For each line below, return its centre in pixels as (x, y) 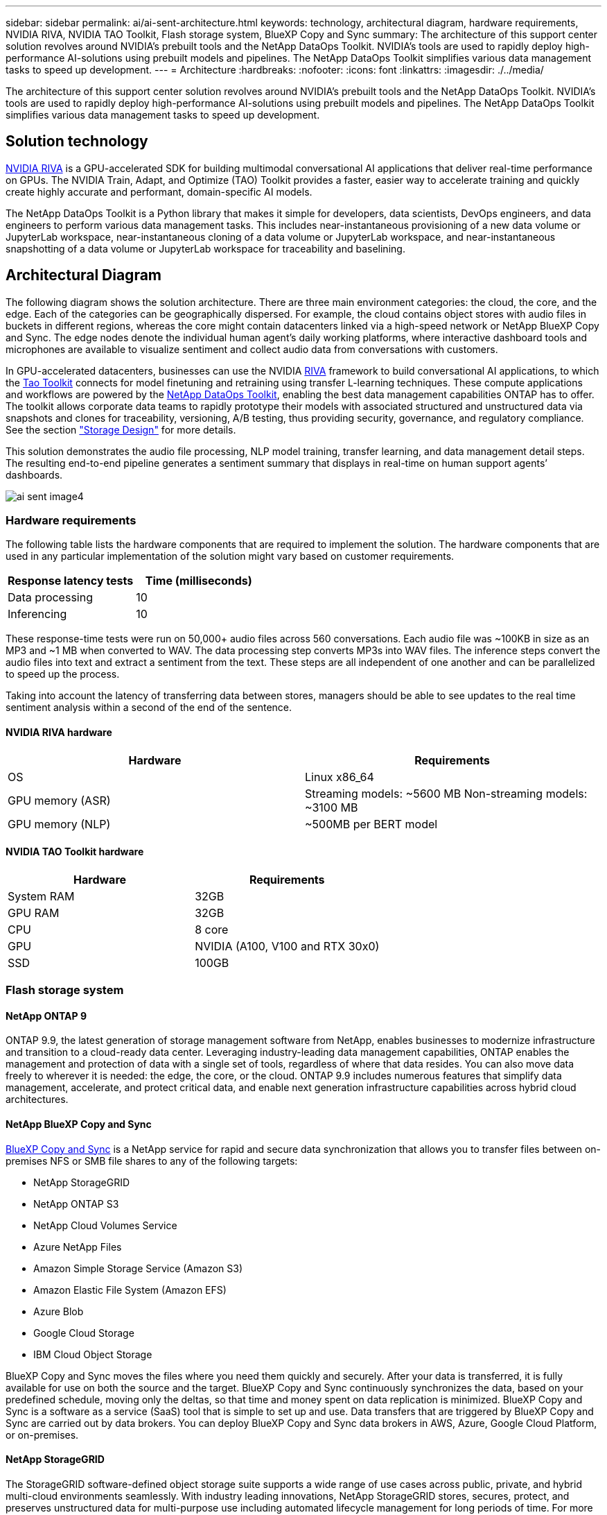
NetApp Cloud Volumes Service (105, 1225)
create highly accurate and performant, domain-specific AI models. (159, 191)
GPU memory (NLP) (59, 824)
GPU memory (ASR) (59, 800)
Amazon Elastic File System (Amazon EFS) (130, 1290)
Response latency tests (71, 581)
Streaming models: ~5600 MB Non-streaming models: (446, 793)
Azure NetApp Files (78, 1247)
